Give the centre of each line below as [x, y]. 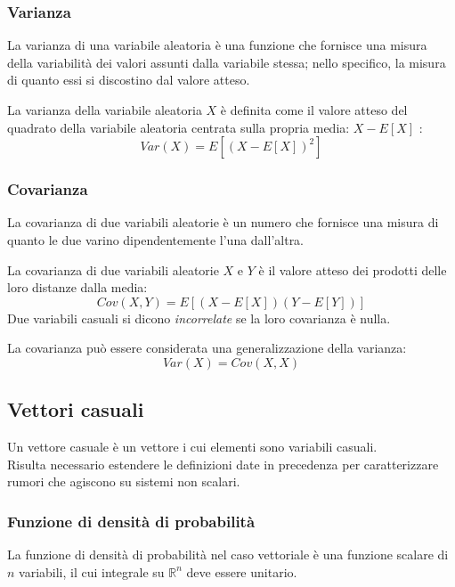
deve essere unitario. [242, 571]
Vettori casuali [76, 409]
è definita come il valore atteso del [314, 110]
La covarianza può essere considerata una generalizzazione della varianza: [207, 348]
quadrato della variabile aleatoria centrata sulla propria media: [179, 127]
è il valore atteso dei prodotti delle [353, 269]
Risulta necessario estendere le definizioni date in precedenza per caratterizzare [223, 464]
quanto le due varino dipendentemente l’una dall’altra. [156, 240]
